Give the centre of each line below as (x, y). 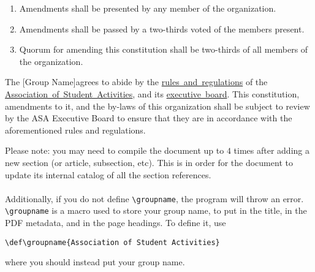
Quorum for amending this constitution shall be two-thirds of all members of (164, 49)
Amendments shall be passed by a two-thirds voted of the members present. (162, 28)
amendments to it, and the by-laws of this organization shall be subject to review (157, 106)
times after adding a (271, 150)
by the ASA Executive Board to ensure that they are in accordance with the (149, 118)
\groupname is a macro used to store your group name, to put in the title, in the (156, 210)
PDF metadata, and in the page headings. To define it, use (116, 223)
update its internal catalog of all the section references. (108, 174)
